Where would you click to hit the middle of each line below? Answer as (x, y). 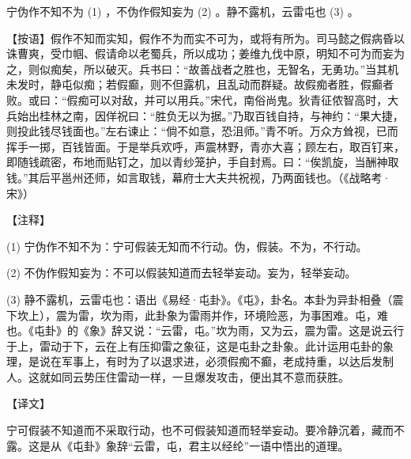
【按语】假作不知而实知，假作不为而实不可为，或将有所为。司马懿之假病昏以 (205, 38)
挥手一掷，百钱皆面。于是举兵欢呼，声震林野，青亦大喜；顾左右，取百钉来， (205, 146)
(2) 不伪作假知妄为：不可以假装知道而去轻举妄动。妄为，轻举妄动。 (181, 273)
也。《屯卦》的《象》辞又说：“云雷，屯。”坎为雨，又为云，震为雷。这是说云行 (205, 330)
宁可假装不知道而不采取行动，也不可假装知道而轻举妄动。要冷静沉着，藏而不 (205, 430)
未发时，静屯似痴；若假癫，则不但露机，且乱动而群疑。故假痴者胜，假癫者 (200, 84)
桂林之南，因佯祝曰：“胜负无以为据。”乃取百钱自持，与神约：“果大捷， (221, 115)
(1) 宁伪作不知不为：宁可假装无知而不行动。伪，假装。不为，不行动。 (187, 246)
